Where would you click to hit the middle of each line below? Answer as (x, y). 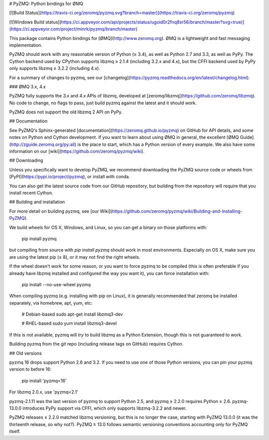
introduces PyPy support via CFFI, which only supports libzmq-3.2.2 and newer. (105, 408)
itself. (15, 432)
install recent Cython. (31, 193)
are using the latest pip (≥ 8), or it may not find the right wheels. (75, 257)
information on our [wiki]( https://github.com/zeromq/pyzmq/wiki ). (77, 151)
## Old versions (26, 353)
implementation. (26, 45)
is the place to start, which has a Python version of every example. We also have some (166, 144)
